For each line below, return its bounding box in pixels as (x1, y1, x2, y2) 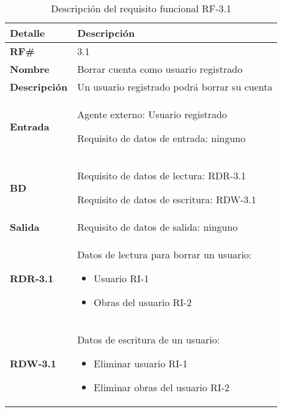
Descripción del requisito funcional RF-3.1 (51, 1, 232, 15)
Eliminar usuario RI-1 (94, 356, 188, 370)
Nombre (10, 62, 50, 76)
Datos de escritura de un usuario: (77, 332, 220, 346)
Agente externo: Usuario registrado (77, 107, 227, 121)
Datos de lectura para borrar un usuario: (77, 247, 252, 261)
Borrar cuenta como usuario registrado (77, 62, 243, 76)
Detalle (10, 26, 45, 40)
